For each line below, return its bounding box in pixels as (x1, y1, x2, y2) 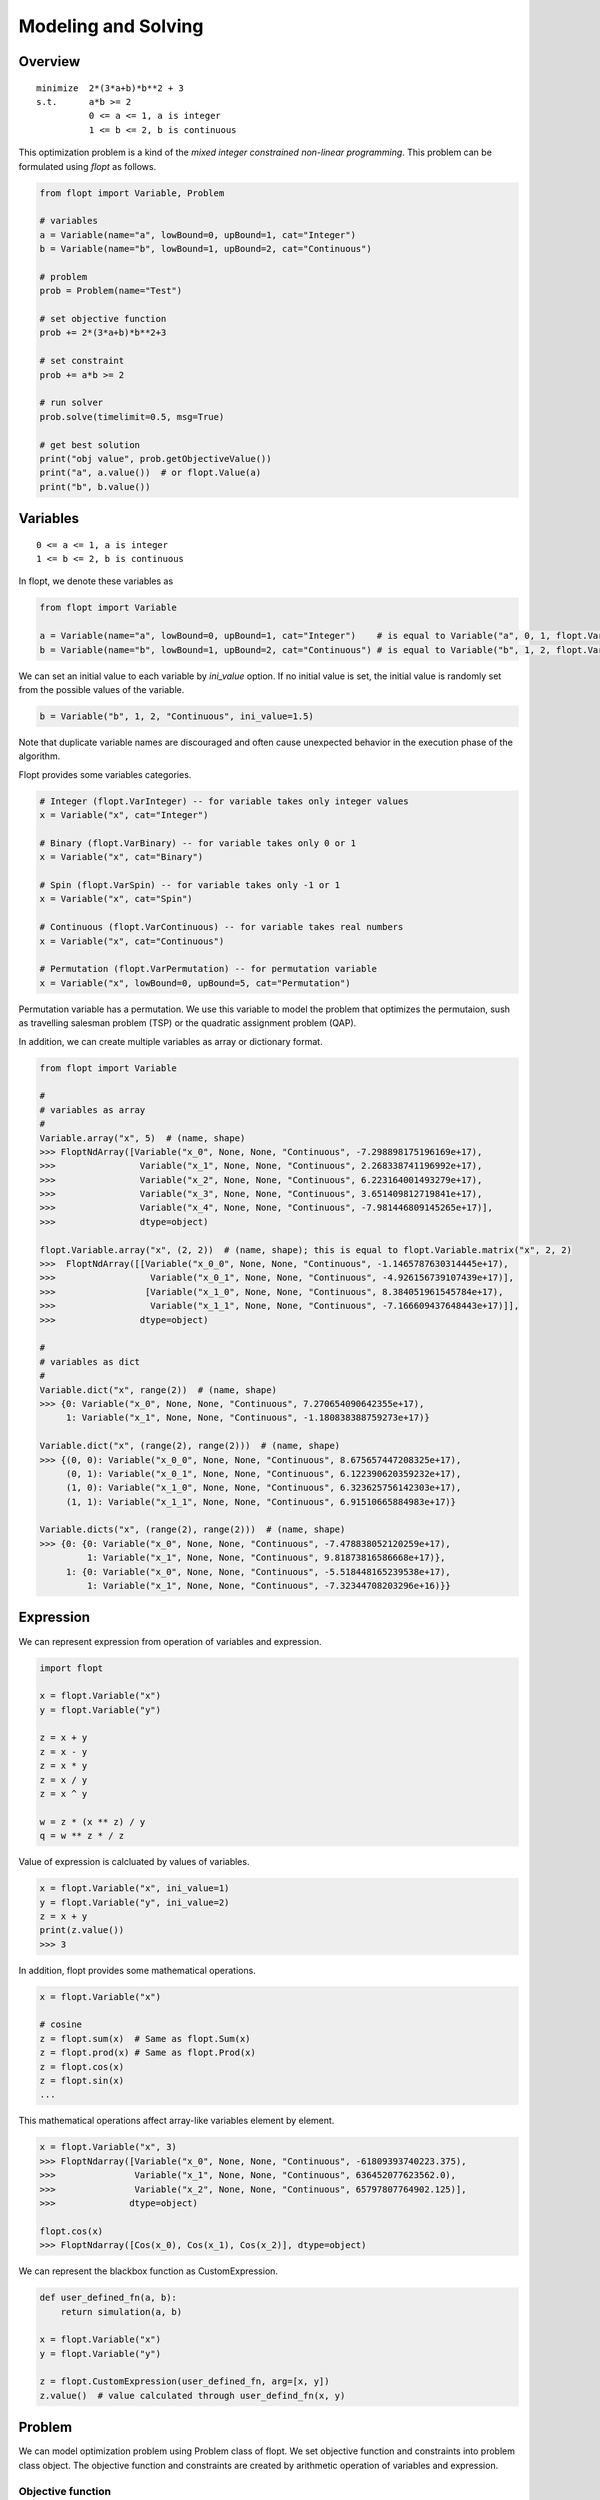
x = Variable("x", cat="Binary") (39, 851, 204, 863)
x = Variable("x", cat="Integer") (39, 810, 209, 821)
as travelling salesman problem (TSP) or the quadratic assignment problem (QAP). (18, 1017, 357, 1029)
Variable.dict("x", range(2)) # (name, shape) (39, 1384, 277, 1395)
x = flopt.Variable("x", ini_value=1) (39, 1883, 230, 1894)
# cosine (39, 2019, 83, 2030)
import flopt (39, 1662, 104, 1674)
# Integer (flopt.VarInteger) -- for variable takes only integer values (39, 795, 409, 807)
